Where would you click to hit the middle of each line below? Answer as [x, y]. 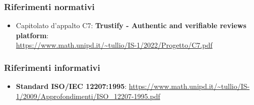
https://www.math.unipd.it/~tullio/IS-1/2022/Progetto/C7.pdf [114, 45]
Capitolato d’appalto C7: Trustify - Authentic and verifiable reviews [131, 25]
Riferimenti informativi [52, 67]
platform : [32, 35]
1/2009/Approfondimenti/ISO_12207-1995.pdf [88, 96]
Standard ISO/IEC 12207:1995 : [71, 86]
